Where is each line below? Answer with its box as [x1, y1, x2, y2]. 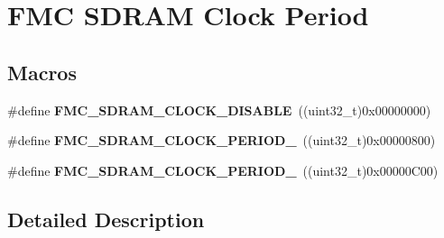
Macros [7, 58, 77, 86]
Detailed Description [7, 205, 205, 233]
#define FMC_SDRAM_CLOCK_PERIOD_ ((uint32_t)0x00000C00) [7, 160, 439, 179]
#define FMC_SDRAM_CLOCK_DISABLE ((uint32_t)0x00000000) [7, 100, 431, 119]
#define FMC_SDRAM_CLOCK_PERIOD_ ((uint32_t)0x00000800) [7, 131, 436, 150]
